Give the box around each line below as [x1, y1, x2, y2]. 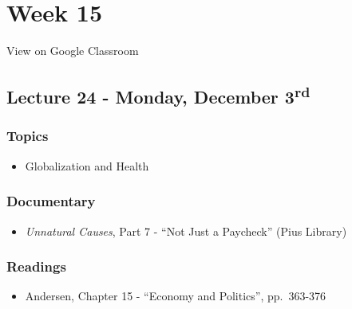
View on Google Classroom [6, 42, 139, 59]
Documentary [6, 191, 96, 211]
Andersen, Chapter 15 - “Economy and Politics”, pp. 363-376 [25, 287, 326, 304]
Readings [6, 256, 66, 276]
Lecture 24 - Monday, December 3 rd [6, 81, 310, 109]
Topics [6, 126, 49, 146]
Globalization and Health [25, 157, 149, 174]
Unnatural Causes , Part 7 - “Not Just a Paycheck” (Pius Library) [25, 222, 347, 239]
